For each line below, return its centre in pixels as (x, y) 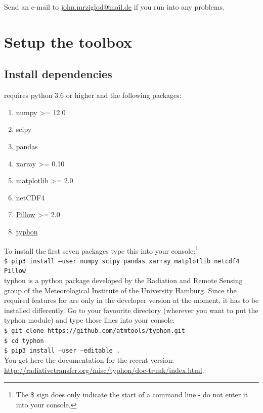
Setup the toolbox (68, 41)
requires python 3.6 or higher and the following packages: (93, 95)
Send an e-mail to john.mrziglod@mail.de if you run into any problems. (114, 7)
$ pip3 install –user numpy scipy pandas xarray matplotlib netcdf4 (122, 261)
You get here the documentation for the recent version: (89, 360)
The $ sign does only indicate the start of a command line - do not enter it (132, 394)
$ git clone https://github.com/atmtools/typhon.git (95, 331)
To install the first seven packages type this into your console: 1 (101, 250)
